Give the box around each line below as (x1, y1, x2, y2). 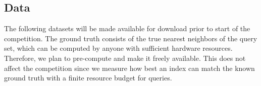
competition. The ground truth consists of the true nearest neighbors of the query (4, 33, 257, 43)
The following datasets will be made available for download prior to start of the (4, 23, 250, 34)
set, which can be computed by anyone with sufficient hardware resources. (4, 43, 233, 53)
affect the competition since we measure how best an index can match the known (4, 62, 255, 73)
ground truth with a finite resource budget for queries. (4, 72, 172, 83)
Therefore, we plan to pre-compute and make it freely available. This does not (4, 52, 246, 63)
